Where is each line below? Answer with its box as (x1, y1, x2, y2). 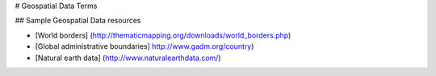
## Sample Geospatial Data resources (15, 16, 141, 26)
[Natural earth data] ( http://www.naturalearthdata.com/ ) (35, 53, 221, 62)
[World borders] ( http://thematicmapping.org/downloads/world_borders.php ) (35, 30, 291, 40)
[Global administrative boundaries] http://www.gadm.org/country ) (35, 42, 254, 51)
